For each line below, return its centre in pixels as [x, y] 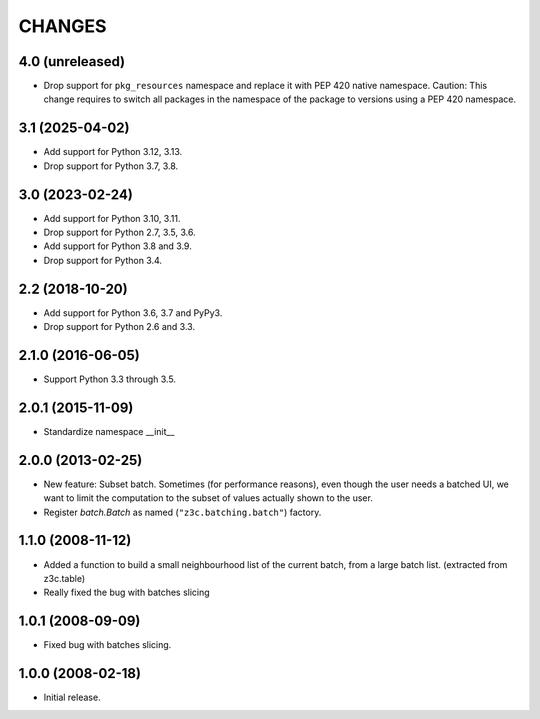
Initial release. [72, 697]
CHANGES [62, 26]
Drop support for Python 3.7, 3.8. [111, 166]
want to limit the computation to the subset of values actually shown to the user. [208, 498]
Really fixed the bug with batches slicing [126, 592]
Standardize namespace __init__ [109, 431]
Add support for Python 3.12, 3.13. [113, 152]
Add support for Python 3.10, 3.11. [112, 218]
